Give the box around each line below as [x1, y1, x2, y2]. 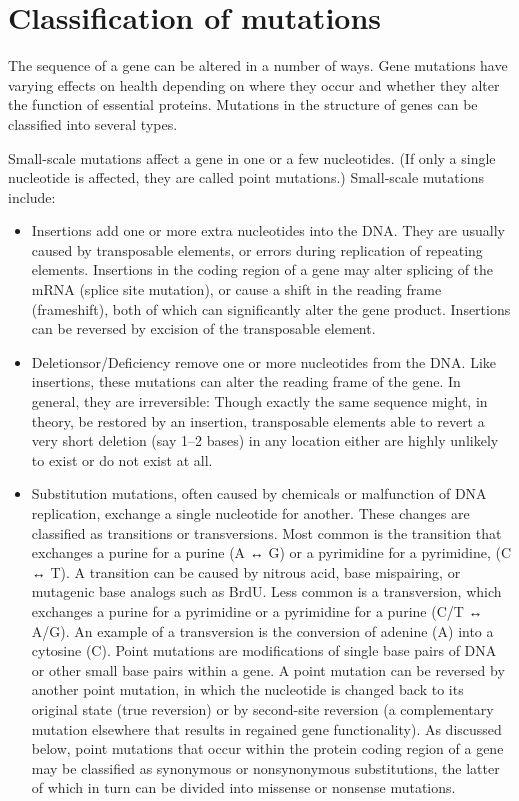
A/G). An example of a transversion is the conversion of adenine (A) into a [31, 620, 494, 641]
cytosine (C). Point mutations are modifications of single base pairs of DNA [31, 640, 497, 661]
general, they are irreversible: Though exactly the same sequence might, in [31, 391, 488, 412]
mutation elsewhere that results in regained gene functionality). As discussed [31, 718, 502, 739]
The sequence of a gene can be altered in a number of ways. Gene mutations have [8, 55, 508, 76]
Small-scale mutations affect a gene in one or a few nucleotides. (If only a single [8, 147, 496, 168]
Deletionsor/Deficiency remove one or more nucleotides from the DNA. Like [31, 351, 497, 372]
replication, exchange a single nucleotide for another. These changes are [31, 503, 470, 523]
